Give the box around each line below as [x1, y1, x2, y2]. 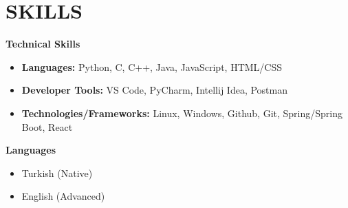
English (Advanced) [21, 189, 105, 203]
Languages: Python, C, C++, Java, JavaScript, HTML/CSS [21, 59, 283, 74]
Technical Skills [6, 37, 80, 51]
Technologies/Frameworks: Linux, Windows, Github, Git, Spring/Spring [21, 105, 342, 120]
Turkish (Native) [21, 165, 93, 180]
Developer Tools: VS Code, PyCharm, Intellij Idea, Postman [21, 83, 288, 97]
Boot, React [21, 119, 73, 134]
